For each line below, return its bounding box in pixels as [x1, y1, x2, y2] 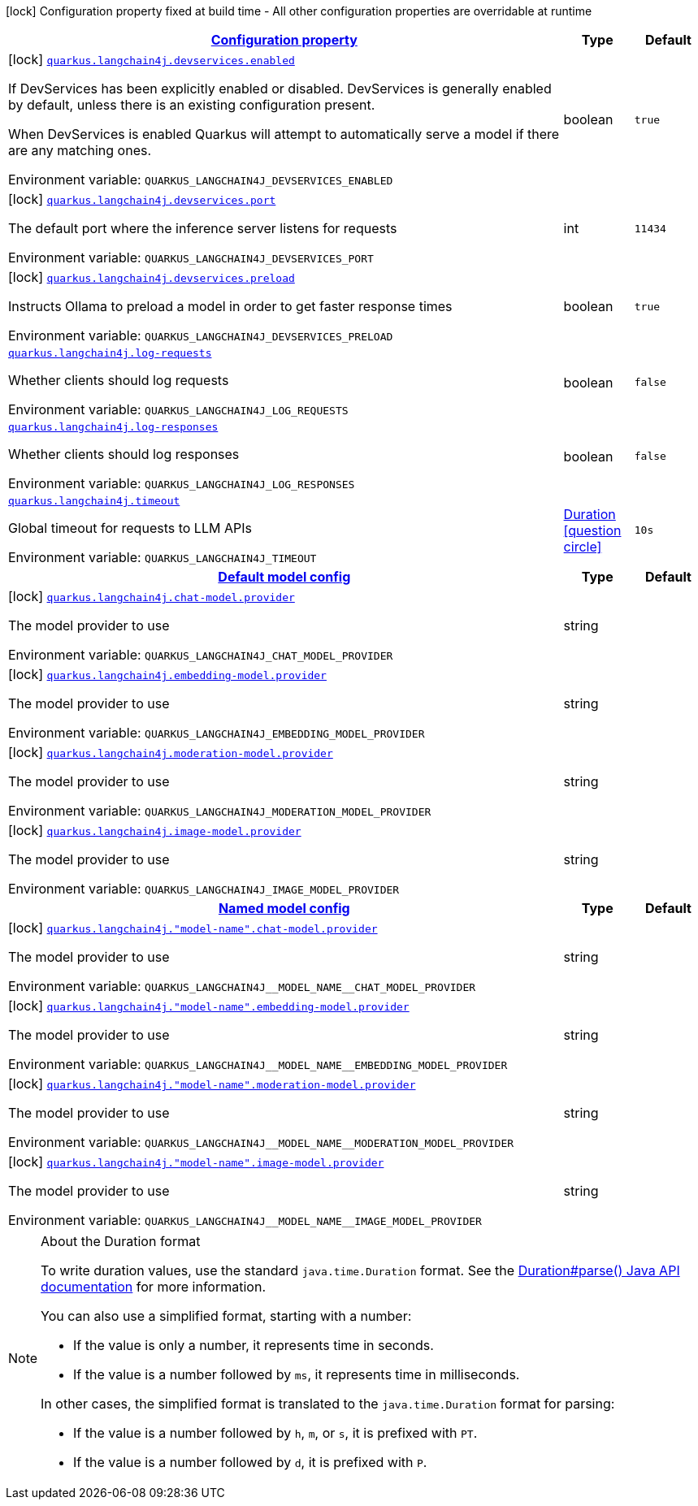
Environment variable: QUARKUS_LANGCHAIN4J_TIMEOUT [8, 549, 317, 565]
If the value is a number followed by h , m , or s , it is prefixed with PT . [73, 1425, 478, 1441]
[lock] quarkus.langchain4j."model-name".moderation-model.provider [8, 1075, 416, 1092]
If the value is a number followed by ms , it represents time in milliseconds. [73, 1366, 520, 1383]
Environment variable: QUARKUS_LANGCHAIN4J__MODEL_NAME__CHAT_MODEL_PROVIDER [8, 978, 476, 994]
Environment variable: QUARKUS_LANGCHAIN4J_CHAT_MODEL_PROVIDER [8, 647, 393, 663]
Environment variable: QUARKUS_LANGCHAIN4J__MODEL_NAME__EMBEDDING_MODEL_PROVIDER [8, 1056, 508, 1072]
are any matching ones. [8, 142, 152, 158]
